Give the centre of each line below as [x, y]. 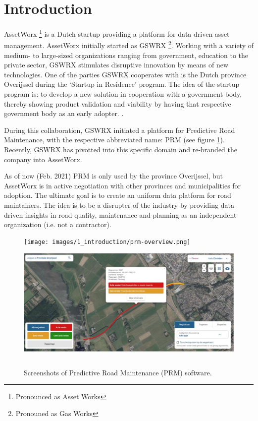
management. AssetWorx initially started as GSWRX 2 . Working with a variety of [129, 45]
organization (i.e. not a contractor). [58, 224]
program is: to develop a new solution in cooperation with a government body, [123, 94]
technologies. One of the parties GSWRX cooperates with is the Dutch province [125, 74]
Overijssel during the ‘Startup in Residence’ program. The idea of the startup [122, 84]
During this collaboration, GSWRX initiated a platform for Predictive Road [120, 130]
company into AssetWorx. [43, 159]
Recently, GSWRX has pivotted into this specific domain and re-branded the [121, 149]
